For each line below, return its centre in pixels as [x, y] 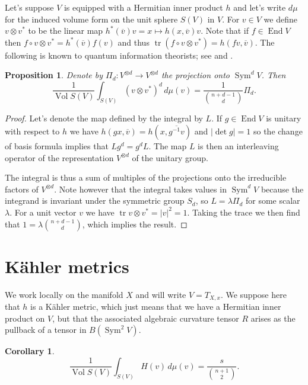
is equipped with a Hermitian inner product [143, 7]
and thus [134, 42]
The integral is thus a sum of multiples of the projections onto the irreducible [146, 177]
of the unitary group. [170, 157]
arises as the [273, 318]
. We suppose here [253, 294]
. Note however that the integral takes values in [140, 189]
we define [280, 19]
